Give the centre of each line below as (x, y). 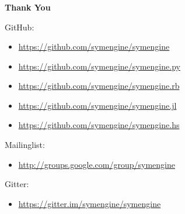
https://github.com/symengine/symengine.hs (99, 125)
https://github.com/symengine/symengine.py (99, 66)
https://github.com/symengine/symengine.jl (97, 105)
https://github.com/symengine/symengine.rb (99, 86)
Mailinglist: (25, 145)
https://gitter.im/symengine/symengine (90, 203)
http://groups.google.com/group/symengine (97, 164)
